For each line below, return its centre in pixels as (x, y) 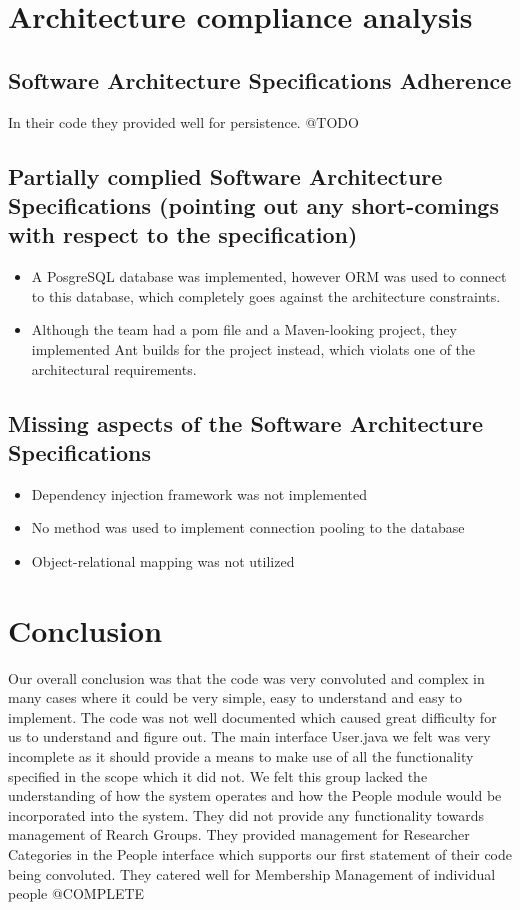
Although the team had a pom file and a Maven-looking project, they (244, 329)
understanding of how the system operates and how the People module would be (255, 795)
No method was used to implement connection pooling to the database (248, 527)
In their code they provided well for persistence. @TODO (183, 121)
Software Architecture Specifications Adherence (260, 79)
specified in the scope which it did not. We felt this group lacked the (218, 775)
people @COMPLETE (76, 893)
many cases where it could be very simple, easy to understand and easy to (235, 697)
